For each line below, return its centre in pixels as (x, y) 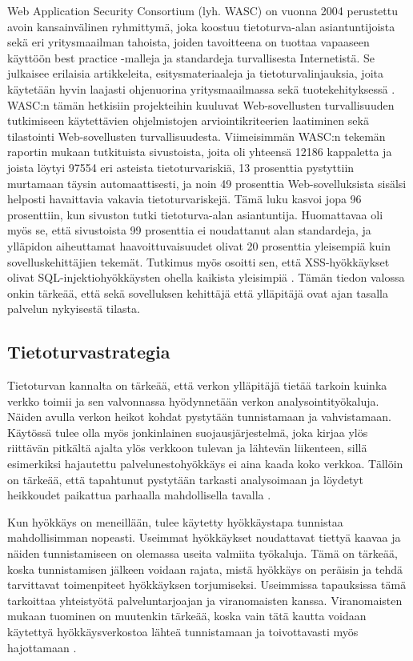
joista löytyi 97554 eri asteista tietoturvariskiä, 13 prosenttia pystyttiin (181, 167)
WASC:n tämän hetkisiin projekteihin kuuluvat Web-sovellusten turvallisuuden (201, 104)
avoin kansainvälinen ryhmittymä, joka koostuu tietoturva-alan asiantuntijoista (201, 26)
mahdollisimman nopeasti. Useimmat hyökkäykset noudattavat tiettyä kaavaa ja (204, 537)
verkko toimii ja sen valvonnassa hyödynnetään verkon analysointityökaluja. (193, 401)
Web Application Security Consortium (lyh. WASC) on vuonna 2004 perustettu (203, 10)
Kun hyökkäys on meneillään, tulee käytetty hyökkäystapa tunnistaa (175, 521)
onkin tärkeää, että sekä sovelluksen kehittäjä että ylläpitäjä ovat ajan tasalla (198, 292)
